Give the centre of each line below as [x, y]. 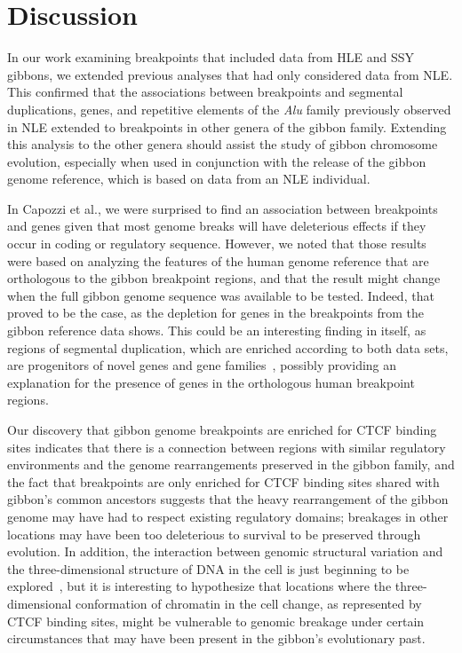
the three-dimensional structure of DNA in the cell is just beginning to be [208, 568]
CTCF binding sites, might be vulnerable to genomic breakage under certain [216, 621]
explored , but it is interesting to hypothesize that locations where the [199, 586]
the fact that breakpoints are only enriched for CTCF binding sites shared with [223, 481]
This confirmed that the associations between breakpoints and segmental [205, 92]
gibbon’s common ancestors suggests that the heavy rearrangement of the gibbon [228, 499]
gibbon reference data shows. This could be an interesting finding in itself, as [217, 330]
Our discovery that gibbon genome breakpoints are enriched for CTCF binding [222, 429]
